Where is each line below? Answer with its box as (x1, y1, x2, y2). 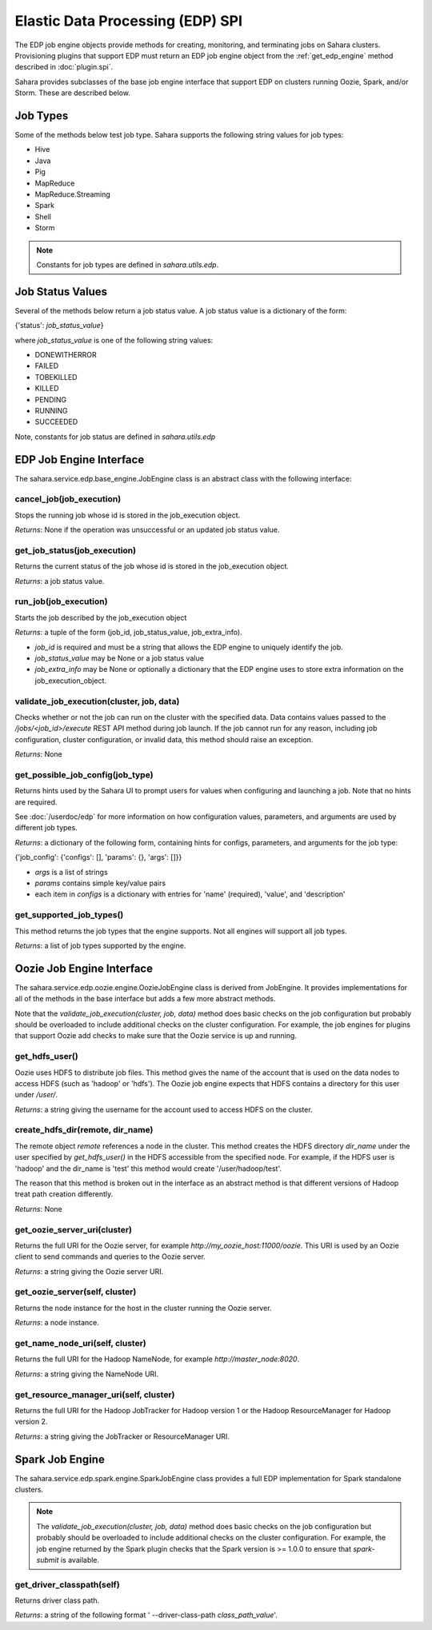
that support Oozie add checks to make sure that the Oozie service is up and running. (14, 1031, 298, 1041)
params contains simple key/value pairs (34, 878, 166, 888)
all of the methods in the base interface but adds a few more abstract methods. (14, 994, 276, 1004)
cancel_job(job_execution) (14, 493, 122, 505)
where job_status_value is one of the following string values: (14, 335, 214, 345)
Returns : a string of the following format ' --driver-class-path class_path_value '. (14, 1610, 278, 1620)
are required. (14, 797, 58, 807)
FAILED (34, 361, 59, 371)
